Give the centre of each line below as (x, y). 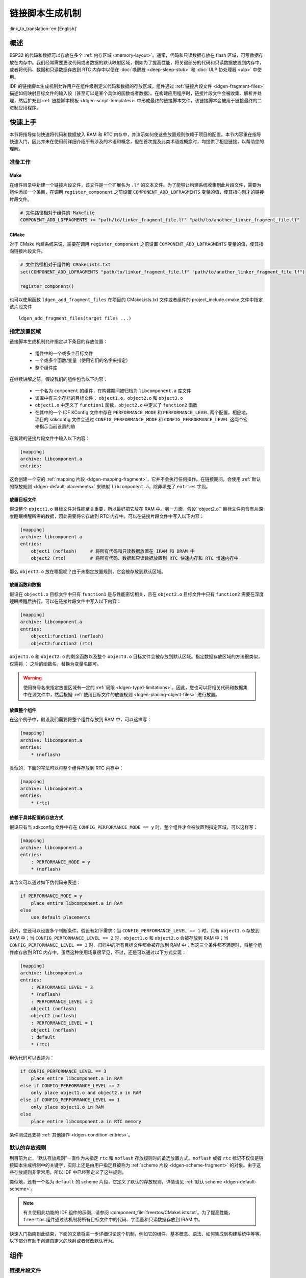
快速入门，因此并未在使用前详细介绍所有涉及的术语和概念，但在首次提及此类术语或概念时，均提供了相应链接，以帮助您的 (137, 142)
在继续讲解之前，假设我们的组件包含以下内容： (59, 379)
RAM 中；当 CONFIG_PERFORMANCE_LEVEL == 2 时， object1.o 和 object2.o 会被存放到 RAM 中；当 (119, 938)
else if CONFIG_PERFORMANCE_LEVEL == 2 (70, 1086)
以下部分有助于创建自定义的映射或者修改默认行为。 (63, 1241)
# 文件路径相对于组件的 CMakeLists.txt (65, 265)
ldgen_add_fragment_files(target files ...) (75, 318)
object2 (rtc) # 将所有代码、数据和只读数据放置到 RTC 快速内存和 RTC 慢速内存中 (135, 558)
